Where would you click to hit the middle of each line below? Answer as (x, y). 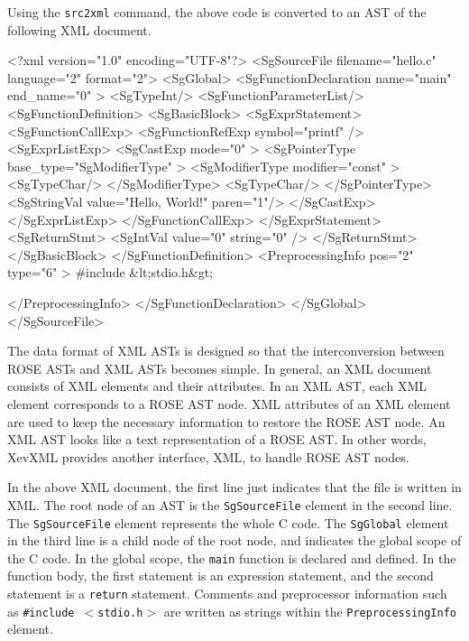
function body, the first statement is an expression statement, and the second (221, 576)
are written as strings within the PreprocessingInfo (310, 611)
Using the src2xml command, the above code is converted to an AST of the (217, 12)
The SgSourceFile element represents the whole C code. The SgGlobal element (228, 522)
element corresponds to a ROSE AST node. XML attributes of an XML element (229, 403)
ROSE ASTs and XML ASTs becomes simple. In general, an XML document (220, 368)
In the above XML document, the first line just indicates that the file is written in (234, 487)
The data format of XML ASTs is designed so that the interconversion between (226, 351)
